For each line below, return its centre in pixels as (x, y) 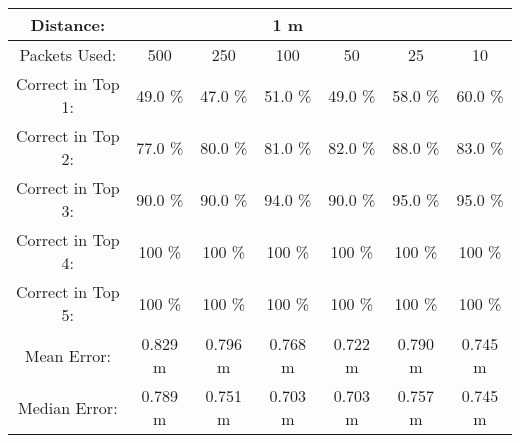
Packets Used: (68, 54)
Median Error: (68, 407)
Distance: (68, 24)
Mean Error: (67, 355)
